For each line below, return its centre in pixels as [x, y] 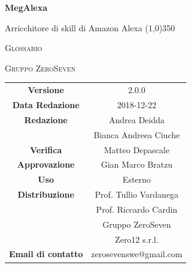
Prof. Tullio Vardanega [137, 194]
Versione [46, 90]
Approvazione [46, 164]
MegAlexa [26, 7]
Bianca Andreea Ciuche [137, 134]
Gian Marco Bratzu [137, 164]
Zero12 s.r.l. [137, 239]
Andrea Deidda [137, 119]
